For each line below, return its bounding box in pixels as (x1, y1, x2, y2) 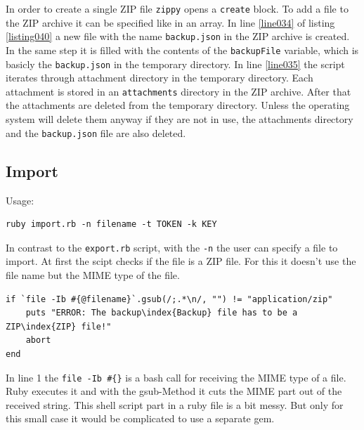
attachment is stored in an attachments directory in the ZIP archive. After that (6, 84, 351, 98)
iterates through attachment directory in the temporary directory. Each (6, 70, 313, 85)
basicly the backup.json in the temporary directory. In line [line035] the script (6, 56, 345, 71)
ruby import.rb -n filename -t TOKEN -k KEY (6, 219, 217, 230)
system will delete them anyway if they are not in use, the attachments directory (6, 112, 353, 126)
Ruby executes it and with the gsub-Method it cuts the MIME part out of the (6, 384, 342, 398)
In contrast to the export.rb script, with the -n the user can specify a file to (6, 240, 338, 254)
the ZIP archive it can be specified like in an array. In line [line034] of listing (6, 15, 335, 30)
